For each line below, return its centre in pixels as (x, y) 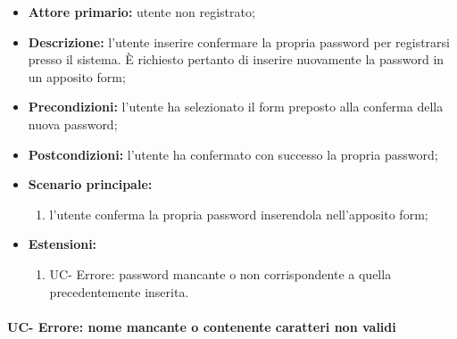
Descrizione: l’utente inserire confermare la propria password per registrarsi (239, 41)
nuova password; (73, 124)
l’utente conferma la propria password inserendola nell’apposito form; (239, 214)
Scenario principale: (90, 184)
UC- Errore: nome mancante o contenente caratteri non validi (202, 326)
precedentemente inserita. (119, 291)
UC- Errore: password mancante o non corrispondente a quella (220, 273)
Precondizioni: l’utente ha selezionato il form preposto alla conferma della (236, 107)
